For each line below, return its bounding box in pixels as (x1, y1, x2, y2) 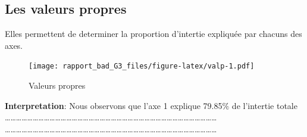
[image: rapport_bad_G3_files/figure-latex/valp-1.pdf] (29, 62, 255, 71)
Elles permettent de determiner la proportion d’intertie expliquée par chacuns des (5, 27, 302, 40)
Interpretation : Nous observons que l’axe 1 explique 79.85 (5, 99, 223, 111)
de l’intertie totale (231, 99, 297, 111)
